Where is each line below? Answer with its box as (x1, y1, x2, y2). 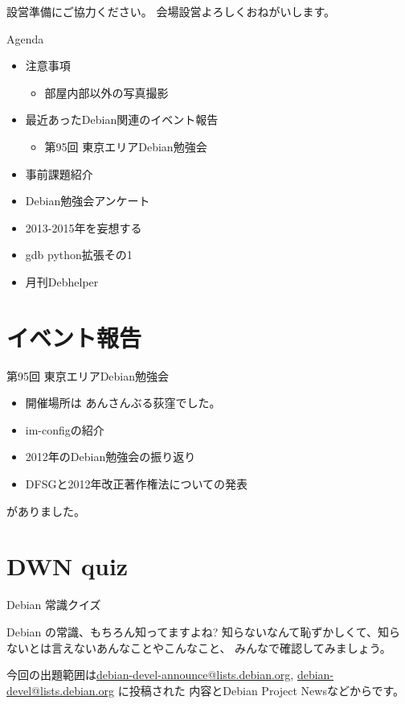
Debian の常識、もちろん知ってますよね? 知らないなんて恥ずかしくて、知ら (6, 623, 401, 640)
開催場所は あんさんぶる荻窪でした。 (25, 394, 221, 411)
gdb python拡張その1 (25, 246, 133, 263)
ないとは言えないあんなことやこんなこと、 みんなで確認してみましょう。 (6, 639, 391, 656)
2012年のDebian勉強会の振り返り (25, 448, 196, 465)
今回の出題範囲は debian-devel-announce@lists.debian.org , (6, 666, 294, 683)
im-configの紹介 (25, 421, 104, 438)
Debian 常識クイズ (6, 596, 101, 613)
